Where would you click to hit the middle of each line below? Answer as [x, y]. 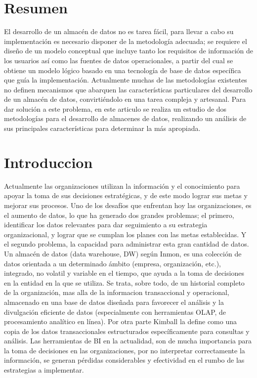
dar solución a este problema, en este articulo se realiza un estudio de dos [115, 108]
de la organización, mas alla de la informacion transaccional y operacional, [117, 292]
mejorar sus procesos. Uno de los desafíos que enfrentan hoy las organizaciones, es [128, 205]
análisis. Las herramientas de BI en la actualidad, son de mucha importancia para [128, 341]
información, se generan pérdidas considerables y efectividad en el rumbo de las [124, 360]
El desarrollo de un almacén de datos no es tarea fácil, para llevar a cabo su [119, 31]
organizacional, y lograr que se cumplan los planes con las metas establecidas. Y [125, 234]
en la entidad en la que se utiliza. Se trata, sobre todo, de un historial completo [124, 282]
